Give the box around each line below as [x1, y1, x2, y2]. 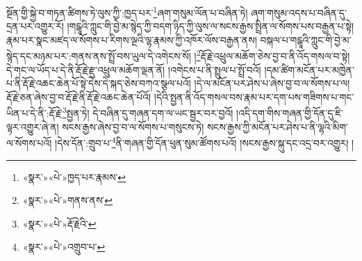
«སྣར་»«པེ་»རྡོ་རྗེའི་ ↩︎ [22, 216, 97, 230]
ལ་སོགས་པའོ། [6, 135, 52, 150]
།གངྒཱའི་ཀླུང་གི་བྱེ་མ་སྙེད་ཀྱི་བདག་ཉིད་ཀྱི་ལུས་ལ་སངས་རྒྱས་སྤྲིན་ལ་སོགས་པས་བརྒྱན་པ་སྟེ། [67, 19, 354, 33]
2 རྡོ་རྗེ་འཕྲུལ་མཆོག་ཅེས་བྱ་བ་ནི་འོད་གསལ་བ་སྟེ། [196, 47, 350, 63]
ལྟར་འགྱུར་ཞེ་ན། [6, 119, 59, 134]
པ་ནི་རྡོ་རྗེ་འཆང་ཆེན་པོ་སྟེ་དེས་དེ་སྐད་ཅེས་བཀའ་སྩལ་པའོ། [6, 76, 191, 90]
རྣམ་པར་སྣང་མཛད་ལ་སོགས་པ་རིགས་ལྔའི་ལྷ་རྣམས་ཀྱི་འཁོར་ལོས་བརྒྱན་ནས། [6, 32, 257, 47]
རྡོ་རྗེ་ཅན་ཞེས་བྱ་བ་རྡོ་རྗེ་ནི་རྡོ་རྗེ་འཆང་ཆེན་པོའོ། [6, 89, 151, 104]
